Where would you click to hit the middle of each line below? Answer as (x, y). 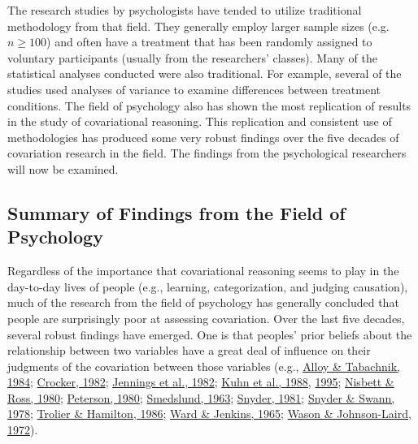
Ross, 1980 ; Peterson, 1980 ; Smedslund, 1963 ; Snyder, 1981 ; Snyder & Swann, (201, 397)
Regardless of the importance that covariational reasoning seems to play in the (203, 271)
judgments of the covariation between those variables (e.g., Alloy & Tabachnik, (204, 366)
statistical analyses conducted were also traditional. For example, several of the (205, 73)
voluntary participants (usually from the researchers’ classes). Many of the (192, 57)
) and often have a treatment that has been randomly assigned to (209, 42)
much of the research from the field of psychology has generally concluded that (203, 302)
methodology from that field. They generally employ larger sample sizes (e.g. (198, 26)
